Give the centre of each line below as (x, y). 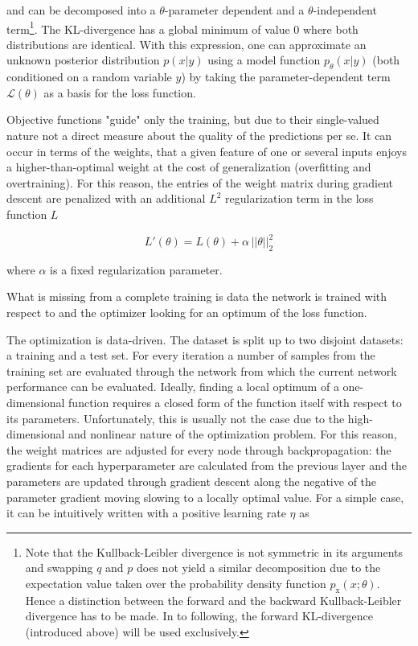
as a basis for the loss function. (120, 92)
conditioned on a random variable (89, 77)
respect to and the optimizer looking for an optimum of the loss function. (187, 313)
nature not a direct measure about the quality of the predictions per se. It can (199, 136)
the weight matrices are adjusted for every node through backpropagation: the (199, 449)
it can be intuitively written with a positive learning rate (146, 513)
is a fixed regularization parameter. (136, 269)
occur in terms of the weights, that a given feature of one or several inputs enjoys (207, 151)
